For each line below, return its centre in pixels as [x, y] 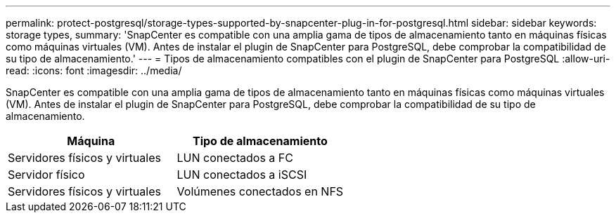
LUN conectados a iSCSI [242, 175]
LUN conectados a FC [235, 158]
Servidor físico [46, 175]
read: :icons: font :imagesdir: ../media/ [94, 70]
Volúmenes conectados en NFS [260, 191]
